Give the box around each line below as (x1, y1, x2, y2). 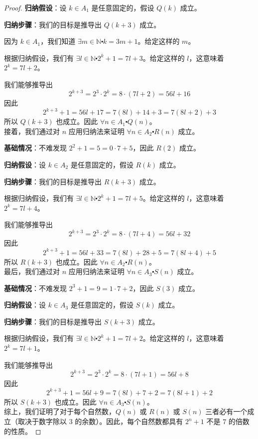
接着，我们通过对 (4, 126, 60, 136)
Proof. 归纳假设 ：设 (4, 2, 67, 12)
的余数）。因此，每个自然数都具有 (75, 416, 183, 427)
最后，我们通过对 (4, 266, 60, 277)
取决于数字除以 (17, 416, 67, 427)
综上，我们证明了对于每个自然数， (4, 406, 116, 417)
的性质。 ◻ (4, 426, 41, 436)
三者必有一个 (205, 406, 248, 417)
